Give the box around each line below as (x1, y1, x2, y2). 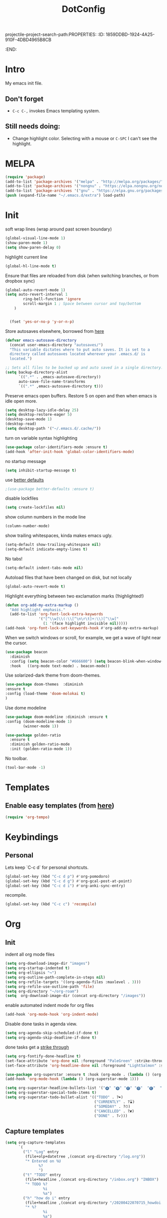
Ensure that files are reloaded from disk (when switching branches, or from (5, 272, 159, 279)
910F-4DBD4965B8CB (5, 37, 52, 43)
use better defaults (5, 477, 44, 483)
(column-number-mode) (5, 524, 50, 529)
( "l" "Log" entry (23, 1149, 59, 1154)
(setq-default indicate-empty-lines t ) (5, 547, 88, 552)
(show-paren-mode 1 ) (5, 240, 48, 245)
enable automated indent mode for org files (5, 1002, 94, 1008)
